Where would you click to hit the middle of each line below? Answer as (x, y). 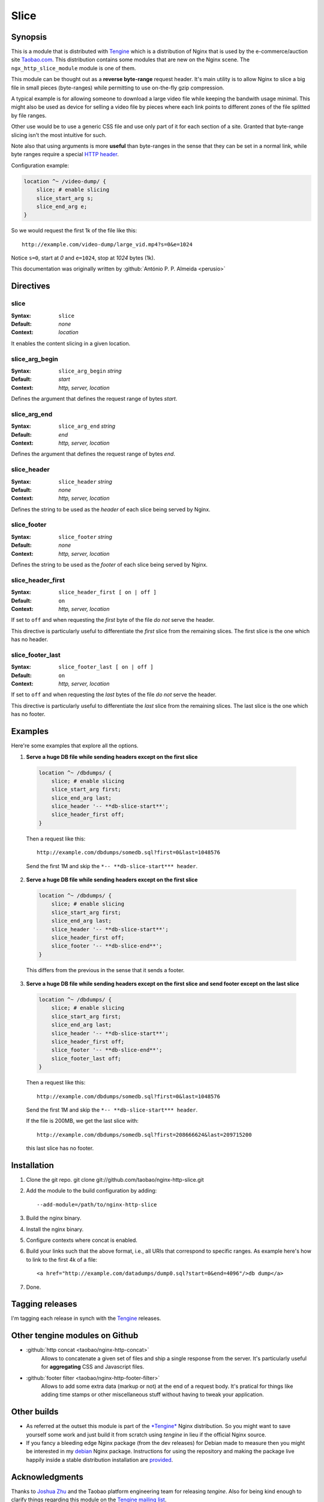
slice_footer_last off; (86, 1058)
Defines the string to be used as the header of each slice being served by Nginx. (111, 509)
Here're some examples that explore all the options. (75, 746)
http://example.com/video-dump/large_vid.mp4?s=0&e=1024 (107, 244)
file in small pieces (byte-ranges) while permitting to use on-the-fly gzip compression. (118, 88)
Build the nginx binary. (54, 1218)
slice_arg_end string (87, 426)
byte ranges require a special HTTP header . (65, 154)
